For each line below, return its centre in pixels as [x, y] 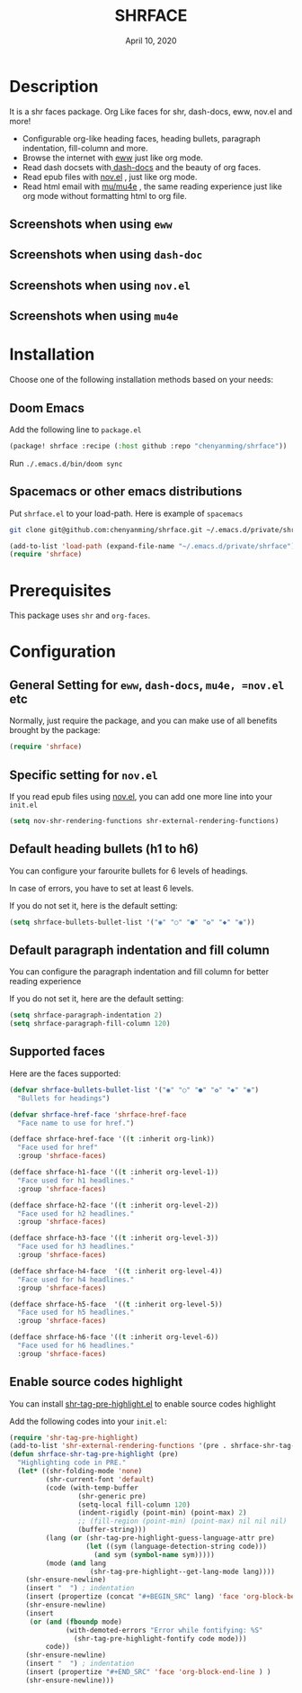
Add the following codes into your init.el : [88, 1421]
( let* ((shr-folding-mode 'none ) [80, 1471]
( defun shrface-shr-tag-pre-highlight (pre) [94, 1454]
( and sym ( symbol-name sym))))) [155, 1554]
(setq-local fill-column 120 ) [134, 1505]
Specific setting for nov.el [84, 775]
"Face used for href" [58, 1148]
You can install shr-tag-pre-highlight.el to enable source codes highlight [142, 1403]
